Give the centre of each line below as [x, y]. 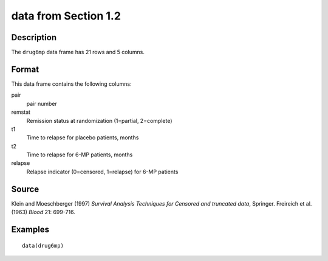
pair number [42, 103]
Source [25, 189]
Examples [30, 229]
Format [25, 69]
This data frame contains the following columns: [71, 84]
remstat [21, 112]
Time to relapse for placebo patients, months [83, 137]
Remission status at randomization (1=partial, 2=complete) [99, 120]
